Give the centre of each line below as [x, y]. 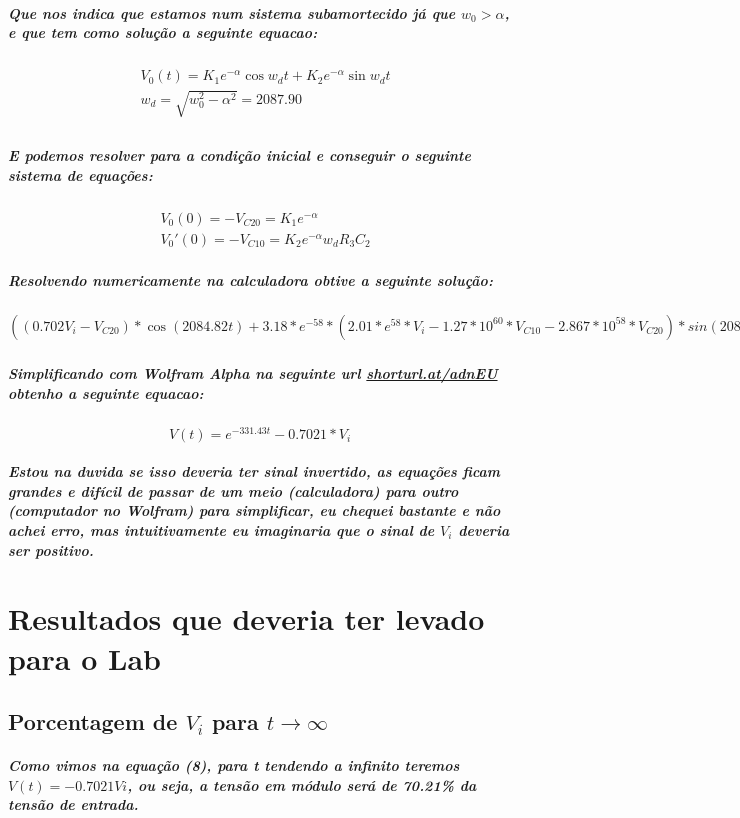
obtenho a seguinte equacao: [106, 392]
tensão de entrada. [73, 804]
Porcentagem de [93, 721]
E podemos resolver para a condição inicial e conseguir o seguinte [239, 155]
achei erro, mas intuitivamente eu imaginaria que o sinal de [221, 529]
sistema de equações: [80, 174]
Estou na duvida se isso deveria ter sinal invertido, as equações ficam [254, 471]
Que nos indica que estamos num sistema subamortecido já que [232, 12]
